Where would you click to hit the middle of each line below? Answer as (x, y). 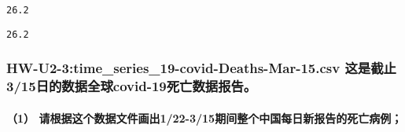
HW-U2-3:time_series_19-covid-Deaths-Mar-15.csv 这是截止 (201, 68)
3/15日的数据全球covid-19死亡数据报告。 (132, 86)
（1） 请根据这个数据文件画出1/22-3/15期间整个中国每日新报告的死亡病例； (204, 117)
